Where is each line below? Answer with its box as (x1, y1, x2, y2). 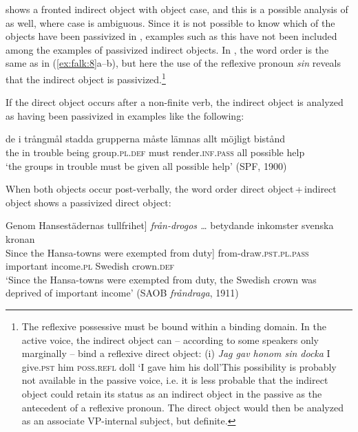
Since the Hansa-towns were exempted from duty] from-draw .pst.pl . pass (6, 245, 309, 259)
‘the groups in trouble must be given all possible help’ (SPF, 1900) (6, 158, 287, 173)
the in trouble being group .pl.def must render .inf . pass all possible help (6, 145, 305, 159)
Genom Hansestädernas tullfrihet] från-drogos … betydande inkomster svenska (6, 218, 334, 233)
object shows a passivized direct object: (6, 195, 171, 209)
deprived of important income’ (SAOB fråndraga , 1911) (6, 285, 239, 300)
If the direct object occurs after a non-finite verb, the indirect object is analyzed (6, 95, 344, 109)
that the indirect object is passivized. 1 (6, 69, 166, 86)
